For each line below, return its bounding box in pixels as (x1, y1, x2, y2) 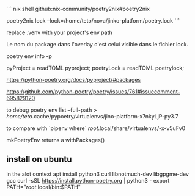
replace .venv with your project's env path (6, 29, 113, 36)
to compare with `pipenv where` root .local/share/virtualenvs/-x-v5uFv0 (6, 125, 186, 132)
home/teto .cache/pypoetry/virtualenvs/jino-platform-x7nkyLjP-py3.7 (6, 113, 178, 120)
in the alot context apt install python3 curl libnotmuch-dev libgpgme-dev (6, 170, 189, 178)
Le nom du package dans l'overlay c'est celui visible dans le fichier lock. (6, 41, 188, 48)
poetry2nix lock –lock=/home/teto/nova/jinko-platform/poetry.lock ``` (6, 17, 180, 24)
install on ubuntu (6, 154, 72, 164)
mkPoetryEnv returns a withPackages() (6, 137, 105, 143)
